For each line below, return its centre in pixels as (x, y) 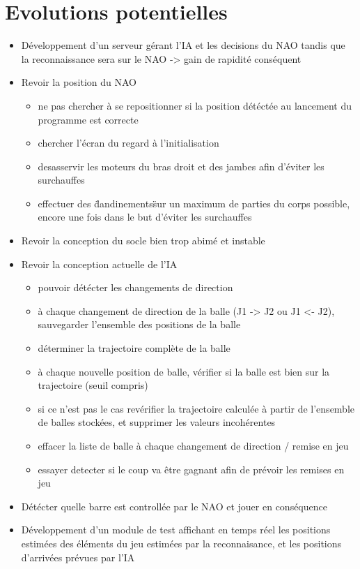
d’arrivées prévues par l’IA (78, 557)
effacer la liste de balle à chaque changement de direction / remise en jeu (193, 445)
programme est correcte (88, 119)
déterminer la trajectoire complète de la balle (134, 348)
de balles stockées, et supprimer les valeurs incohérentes (157, 422)
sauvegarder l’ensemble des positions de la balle (139, 324)
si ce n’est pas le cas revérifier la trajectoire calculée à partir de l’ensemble (196, 408)
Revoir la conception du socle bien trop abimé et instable (143, 241)
